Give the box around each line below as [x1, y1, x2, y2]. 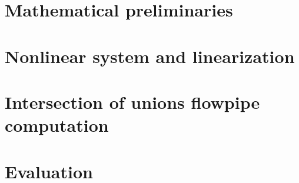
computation [5, 113, 109, 137]
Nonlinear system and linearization [5, 44, 295, 68]
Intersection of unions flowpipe [5, 89, 260, 114]
